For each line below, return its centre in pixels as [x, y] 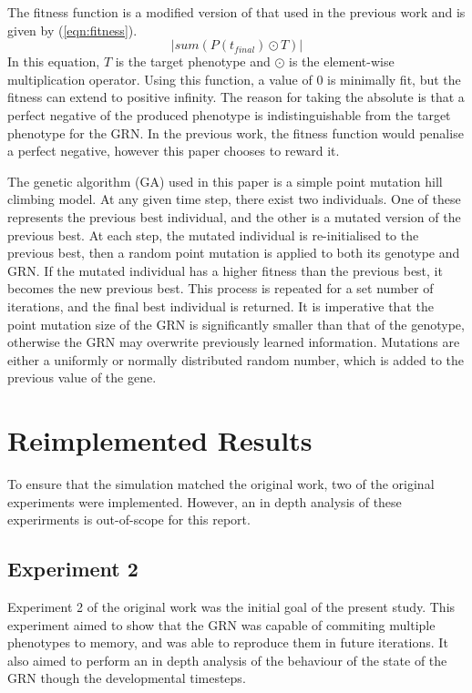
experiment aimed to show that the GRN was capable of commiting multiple [221, 624]
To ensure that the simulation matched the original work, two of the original [221, 484]
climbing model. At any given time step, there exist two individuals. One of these [234, 199]
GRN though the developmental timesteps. [127, 678]
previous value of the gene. [82, 377]
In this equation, [54, 61]
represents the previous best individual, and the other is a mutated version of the [234, 216]
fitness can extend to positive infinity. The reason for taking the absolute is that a [236, 97]
